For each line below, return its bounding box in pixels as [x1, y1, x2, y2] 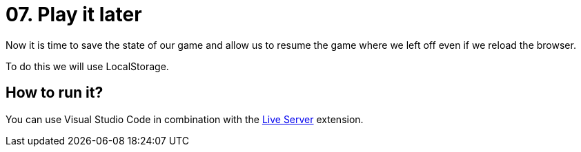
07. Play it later [6, 3, 142, 26]
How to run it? [6, 84, 104, 102]
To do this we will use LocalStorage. [6, 60, 169, 72]
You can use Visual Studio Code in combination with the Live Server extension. [6, 113, 364, 125]
